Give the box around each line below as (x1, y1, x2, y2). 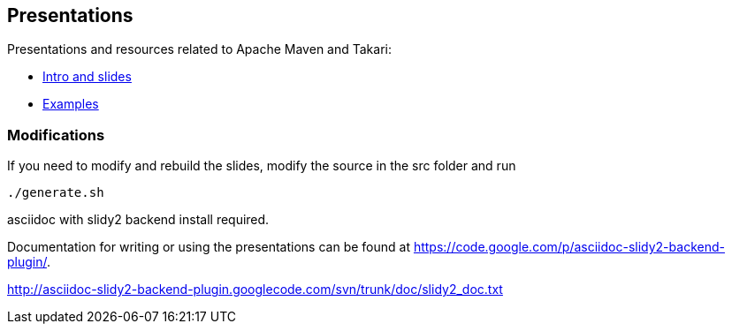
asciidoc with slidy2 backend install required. (7, 212, 270, 228)
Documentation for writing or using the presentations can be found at (7, 239, 410, 255)
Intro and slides (42, 69, 132, 85)
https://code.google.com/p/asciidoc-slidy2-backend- (413, 239, 725, 255)
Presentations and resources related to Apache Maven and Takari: (7, 41, 392, 57)
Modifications (7, 125, 105, 144)
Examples (42, 96, 99, 112)
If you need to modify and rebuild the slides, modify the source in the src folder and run (7, 158, 516, 174)
